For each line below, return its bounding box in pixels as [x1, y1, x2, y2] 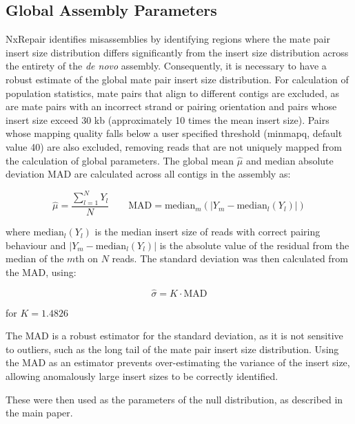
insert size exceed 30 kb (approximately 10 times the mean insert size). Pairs [6, 112, 329, 127]
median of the [6, 251, 64, 266]
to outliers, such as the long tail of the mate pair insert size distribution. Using [6, 341, 339, 356]
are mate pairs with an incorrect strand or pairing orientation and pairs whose [6, 99, 337, 114]
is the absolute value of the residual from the [159, 237, 349, 252]
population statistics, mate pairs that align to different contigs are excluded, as [6, 85, 339, 100]
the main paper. [6, 405, 73, 420]
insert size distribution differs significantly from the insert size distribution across [6, 45, 349, 59]
